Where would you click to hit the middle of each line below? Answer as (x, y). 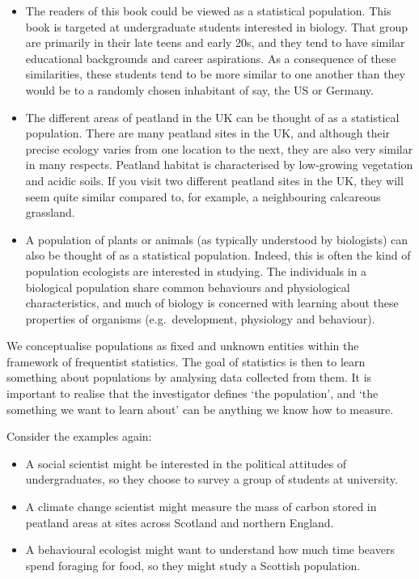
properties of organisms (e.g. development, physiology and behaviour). (200, 318)
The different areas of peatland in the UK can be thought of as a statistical (212, 117)
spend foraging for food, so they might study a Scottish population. (193, 565)
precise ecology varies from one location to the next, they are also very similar (219, 148)
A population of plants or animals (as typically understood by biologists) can (217, 239)
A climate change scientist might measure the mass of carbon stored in (201, 507)
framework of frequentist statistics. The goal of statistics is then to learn (186, 361)
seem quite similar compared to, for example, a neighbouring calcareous (203, 196)
